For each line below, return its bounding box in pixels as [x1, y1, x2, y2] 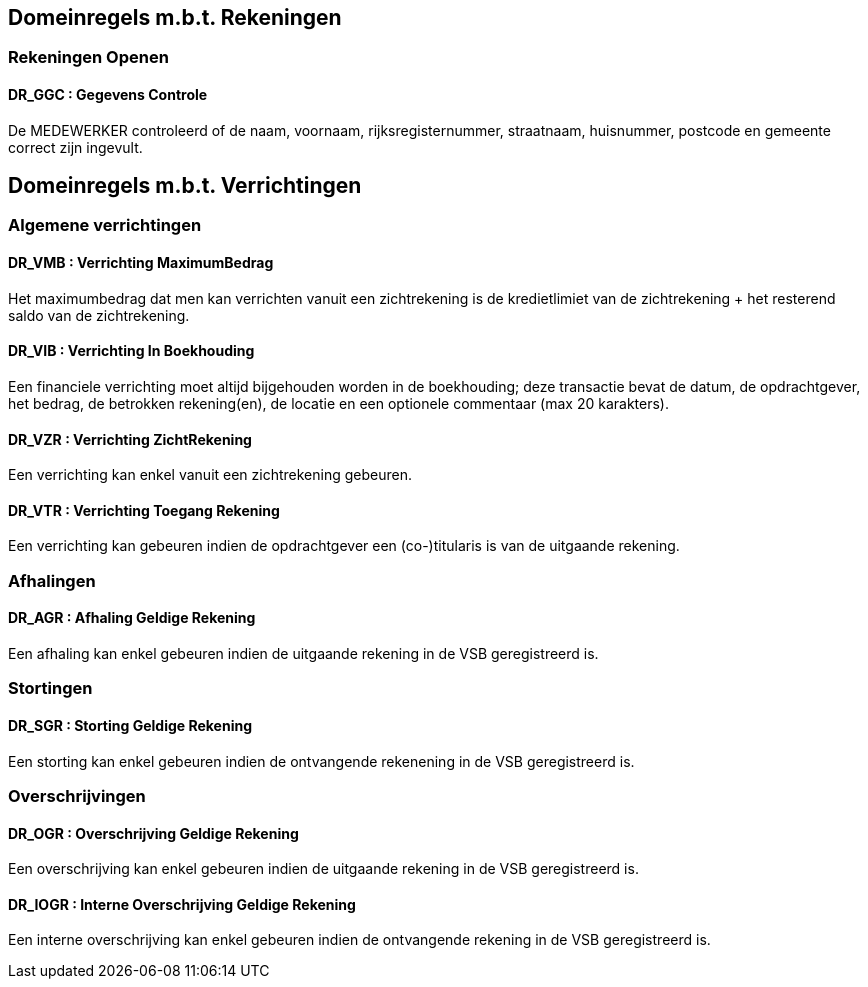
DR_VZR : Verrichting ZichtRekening [8, 430, 252, 448]
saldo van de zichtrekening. [8, 306, 190, 324]
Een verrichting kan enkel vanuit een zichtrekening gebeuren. [8, 466, 413, 484]
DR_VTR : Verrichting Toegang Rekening [8, 501, 280, 519]
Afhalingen [8, 570, 96, 591]
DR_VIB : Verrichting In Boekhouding [8, 342, 255, 360]
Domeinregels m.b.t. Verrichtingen [8, 173, 362, 199]
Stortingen [8, 678, 93, 699]
